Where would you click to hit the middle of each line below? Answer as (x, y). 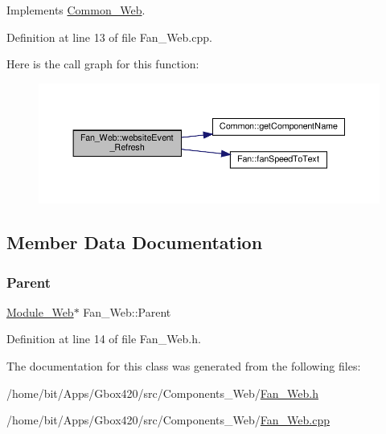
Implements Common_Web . (76, 10)
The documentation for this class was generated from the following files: (184, 366)
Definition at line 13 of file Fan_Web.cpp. (109, 37)
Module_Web (40, 311)
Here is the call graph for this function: (103, 64)
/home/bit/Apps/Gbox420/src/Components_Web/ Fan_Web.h (162, 393)
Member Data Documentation (135, 242)
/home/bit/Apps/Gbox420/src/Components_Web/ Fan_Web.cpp (168, 420)
